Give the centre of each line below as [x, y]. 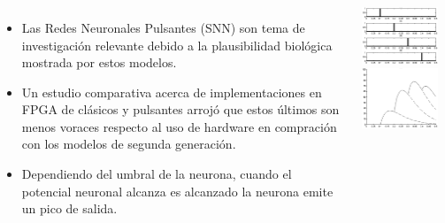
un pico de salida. [69, 208]
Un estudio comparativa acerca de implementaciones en [172, 92]
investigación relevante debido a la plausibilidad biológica [177, 45]
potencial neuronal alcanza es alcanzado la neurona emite [177, 191]
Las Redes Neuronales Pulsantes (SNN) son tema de [163, 27]
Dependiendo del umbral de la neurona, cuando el [157, 174]
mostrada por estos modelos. [99, 62]
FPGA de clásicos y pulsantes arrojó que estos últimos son [180, 109]
